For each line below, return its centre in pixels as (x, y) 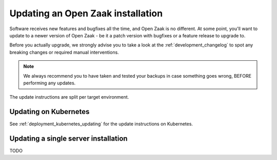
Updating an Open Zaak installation (86, 13)
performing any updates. (50, 83)
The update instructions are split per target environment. (69, 97)
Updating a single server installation (68, 139)
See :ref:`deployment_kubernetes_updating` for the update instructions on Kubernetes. (101, 124)
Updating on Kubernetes (50, 112)
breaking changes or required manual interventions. (64, 52)
